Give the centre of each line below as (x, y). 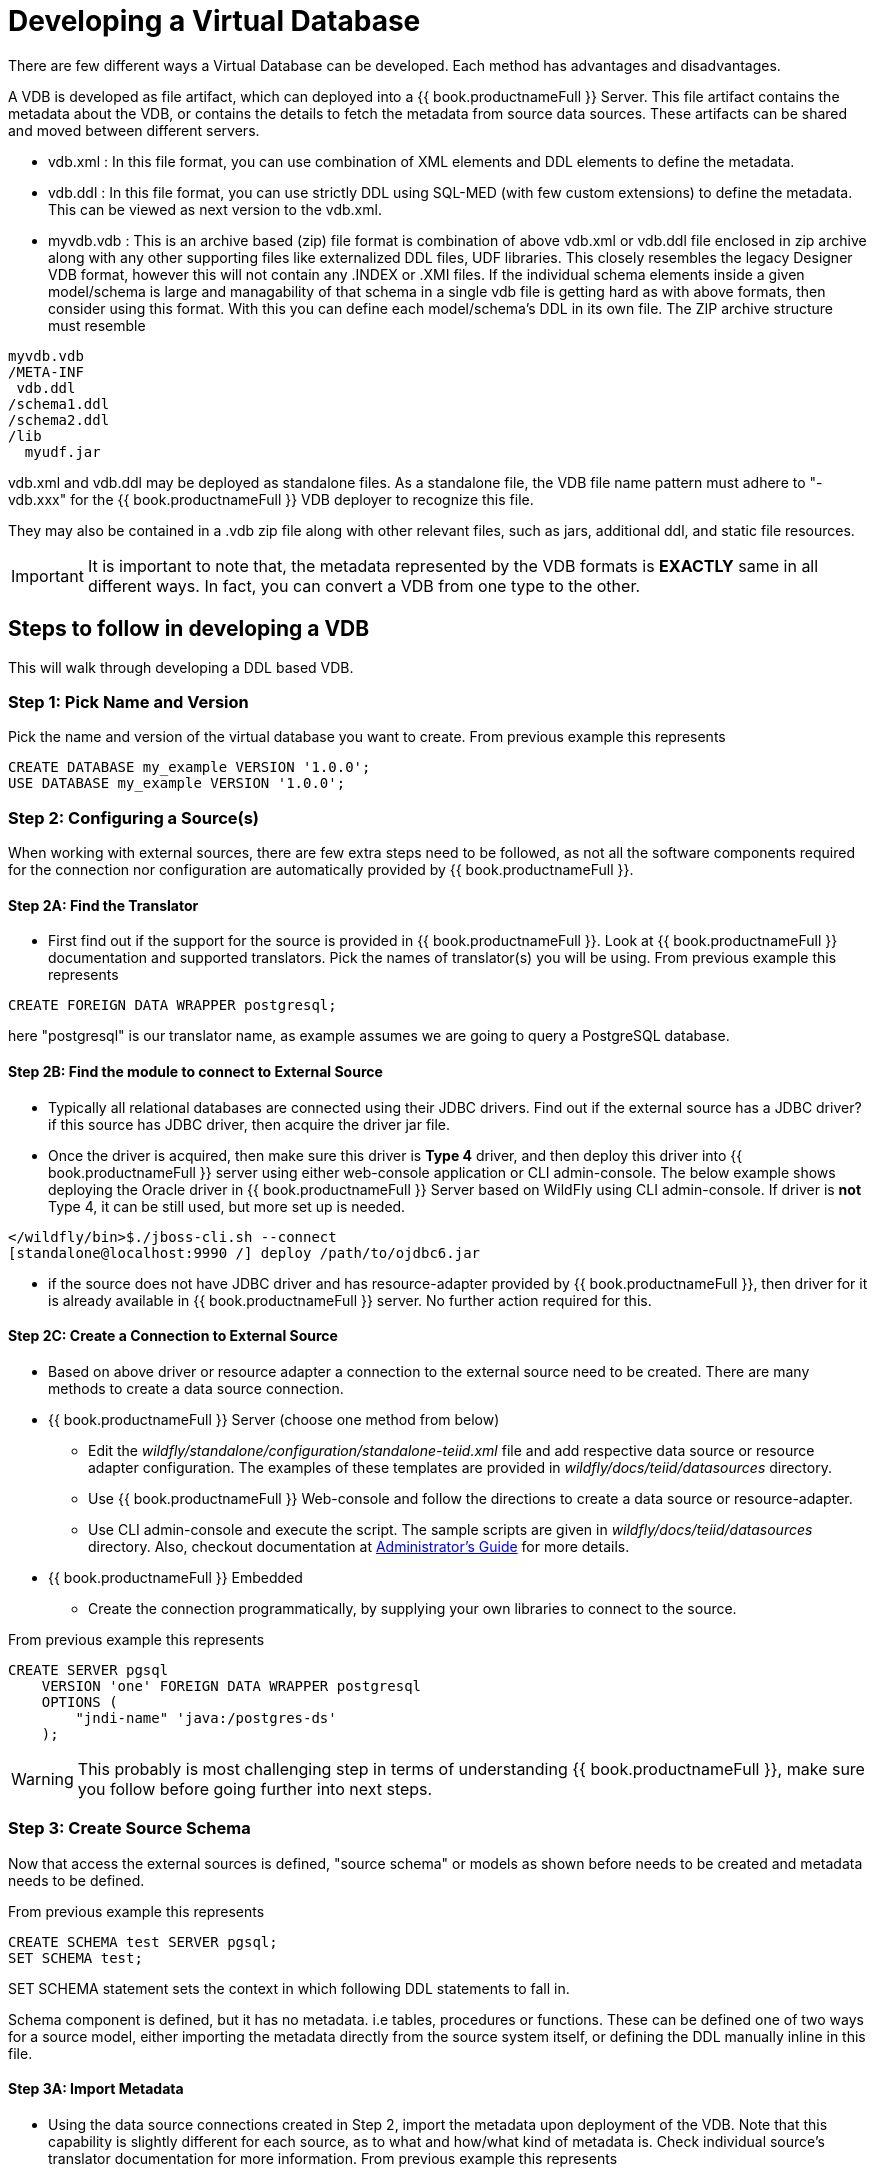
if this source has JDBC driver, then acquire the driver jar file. (249, 1124)
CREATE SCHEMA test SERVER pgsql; (143, 1941)
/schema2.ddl (59, 419)
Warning (42, 1778)
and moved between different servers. (134, 130)
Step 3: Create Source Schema (129, 1828)
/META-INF (46, 371)
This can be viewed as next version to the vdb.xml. (215, 209)
